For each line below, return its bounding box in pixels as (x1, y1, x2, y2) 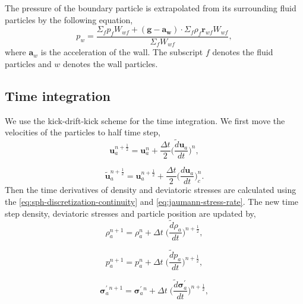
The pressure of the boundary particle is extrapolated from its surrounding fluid (5, 2, 296, 14)
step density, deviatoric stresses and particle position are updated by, (5, 207, 256, 219)
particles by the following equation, (5, 13, 133, 26)
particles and (5, 58, 52, 70)
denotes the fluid (212, 46, 273, 58)
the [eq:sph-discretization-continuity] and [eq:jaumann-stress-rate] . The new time (5, 195, 299, 207)
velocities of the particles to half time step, (5, 126, 160, 138)
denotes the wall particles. (63, 58, 158, 70)
